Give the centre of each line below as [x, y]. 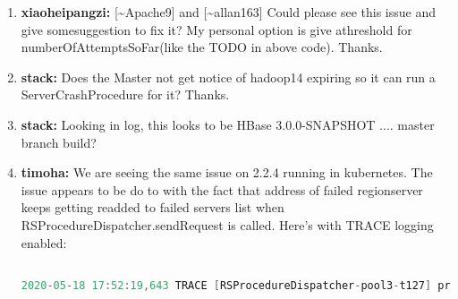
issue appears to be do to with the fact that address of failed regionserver [222, 189]
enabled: [44, 242]
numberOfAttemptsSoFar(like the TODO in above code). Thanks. [202, 47]
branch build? [59, 142]
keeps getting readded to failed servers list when [153, 207]
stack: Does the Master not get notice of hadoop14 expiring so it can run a [228, 77]
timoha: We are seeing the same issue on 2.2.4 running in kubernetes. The [227, 172]
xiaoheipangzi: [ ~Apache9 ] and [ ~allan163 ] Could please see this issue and [228, 12]
